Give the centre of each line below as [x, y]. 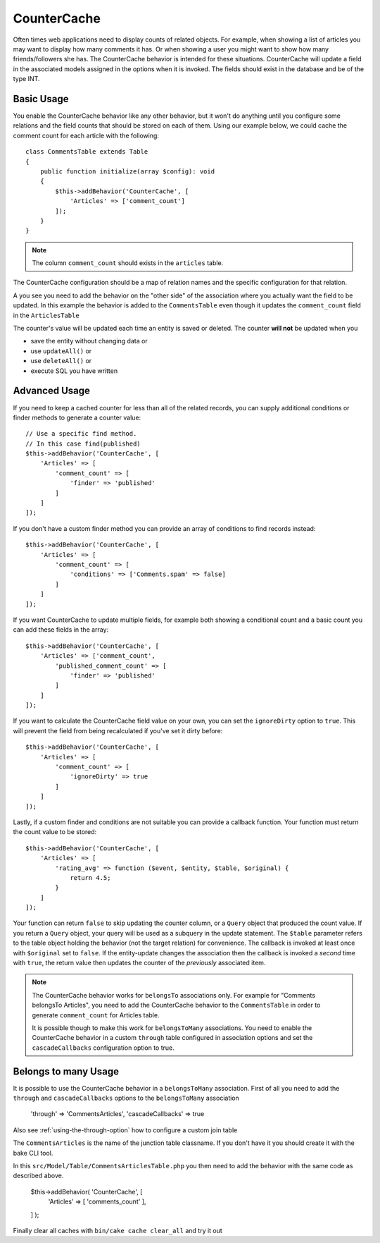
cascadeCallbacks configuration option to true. [103, 1048]
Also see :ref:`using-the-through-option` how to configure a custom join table [125, 1130]
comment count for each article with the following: [86, 135]
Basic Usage [41, 99]
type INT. [26, 79]
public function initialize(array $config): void [127, 171]
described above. [38, 1176]
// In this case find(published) [83, 443]
